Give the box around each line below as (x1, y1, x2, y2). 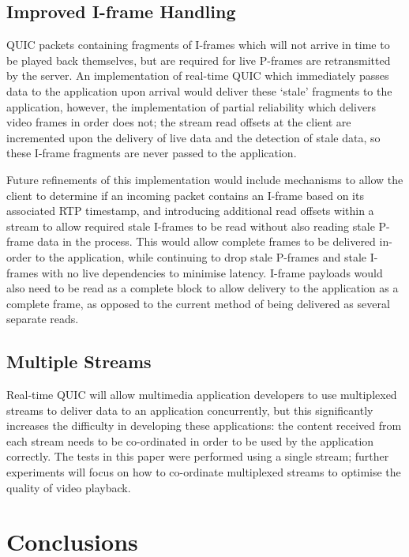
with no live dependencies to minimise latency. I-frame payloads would (41, 264, 383, 280)
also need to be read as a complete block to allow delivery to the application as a (6, 280, 399, 296)
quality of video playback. (6, 479, 131, 495)
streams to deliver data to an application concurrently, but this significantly (6, 401, 373, 418)
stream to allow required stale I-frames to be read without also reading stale (6, 217, 375, 234)
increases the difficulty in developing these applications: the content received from (6, 417, 402, 434)
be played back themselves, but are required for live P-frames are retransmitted (6, 51, 391, 68)
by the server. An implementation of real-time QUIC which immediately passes (6, 67, 389, 84)
